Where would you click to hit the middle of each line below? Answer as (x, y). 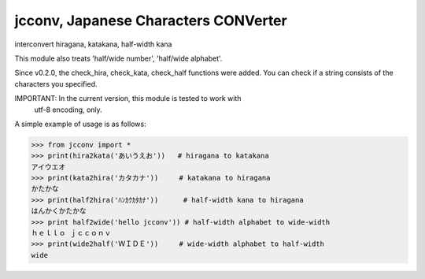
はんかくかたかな (59, 211)
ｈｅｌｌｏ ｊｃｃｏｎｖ (71, 233)
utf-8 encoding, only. (68, 110)
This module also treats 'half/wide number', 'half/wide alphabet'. (118, 58)
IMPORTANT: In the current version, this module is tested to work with (128, 99)
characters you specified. (56, 84)
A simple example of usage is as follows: (80, 124)
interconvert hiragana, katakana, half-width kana (93, 44)
